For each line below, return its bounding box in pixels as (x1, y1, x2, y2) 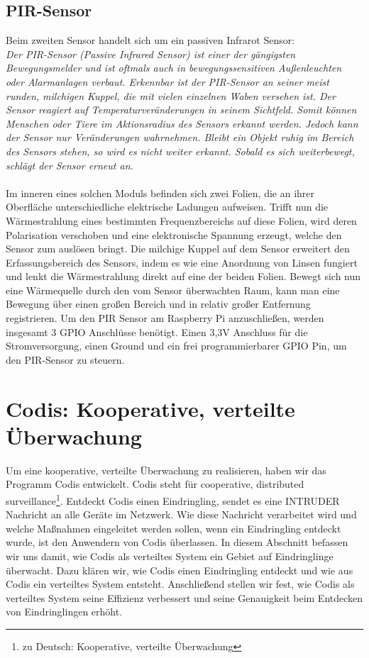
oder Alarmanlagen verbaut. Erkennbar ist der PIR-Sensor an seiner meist (6, 74, 329, 89)
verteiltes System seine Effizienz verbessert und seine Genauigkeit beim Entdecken (6, 590, 363, 605)
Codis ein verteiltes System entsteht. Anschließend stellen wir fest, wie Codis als (6, 576, 355, 591)
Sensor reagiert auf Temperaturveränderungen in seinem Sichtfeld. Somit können (6, 102, 357, 117)
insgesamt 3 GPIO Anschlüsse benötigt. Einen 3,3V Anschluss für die (6, 324, 308, 339)
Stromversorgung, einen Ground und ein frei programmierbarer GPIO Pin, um (6, 338, 347, 353)
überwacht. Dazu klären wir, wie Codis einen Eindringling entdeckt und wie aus (6, 562, 353, 577)
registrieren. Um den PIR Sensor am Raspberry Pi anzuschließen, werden (6, 311, 324, 325)
